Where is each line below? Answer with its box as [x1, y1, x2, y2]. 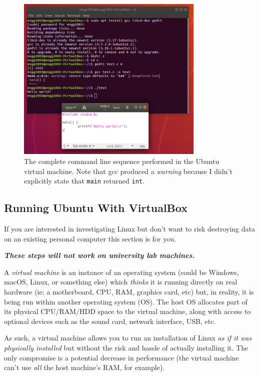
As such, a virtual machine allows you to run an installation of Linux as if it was [4, 332, 252, 343]
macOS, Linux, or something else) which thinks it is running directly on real [4, 276, 237, 287]
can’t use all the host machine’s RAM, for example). [4, 362, 165, 372]
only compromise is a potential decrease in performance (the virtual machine [4, 352, 239, 362]
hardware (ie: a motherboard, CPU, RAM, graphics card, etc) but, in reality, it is [4, 286, 254, 297]
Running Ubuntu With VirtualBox [4, 200, 187, 215]
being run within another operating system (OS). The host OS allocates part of [4, 296, 248, 306]
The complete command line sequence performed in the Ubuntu [24, 156, 219, 166]
